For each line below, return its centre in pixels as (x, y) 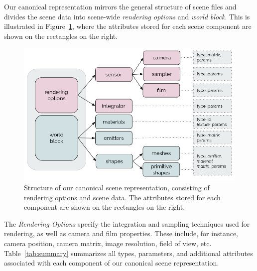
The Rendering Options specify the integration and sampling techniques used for (127, 223)
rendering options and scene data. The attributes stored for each (122, 197)
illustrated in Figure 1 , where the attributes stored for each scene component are (128, 26)
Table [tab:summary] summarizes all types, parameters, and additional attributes (128, 253)
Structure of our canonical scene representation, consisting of (117, 188)
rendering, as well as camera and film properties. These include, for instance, (121, 233)
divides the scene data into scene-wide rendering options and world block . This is (127, 16)
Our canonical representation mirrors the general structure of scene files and (120, 6)
